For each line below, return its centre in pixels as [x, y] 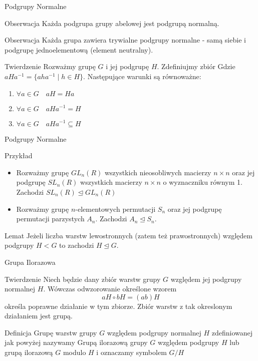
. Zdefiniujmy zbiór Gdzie [196, 66]
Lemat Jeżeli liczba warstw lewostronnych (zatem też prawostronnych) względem [128, 235]
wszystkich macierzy [111, 182]
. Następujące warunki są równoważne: [142, 76]
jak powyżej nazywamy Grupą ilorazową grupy [76, 342]
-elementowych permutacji [115, 209]
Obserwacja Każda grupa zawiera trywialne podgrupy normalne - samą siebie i [125, 40]
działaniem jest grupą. [39, 316]
